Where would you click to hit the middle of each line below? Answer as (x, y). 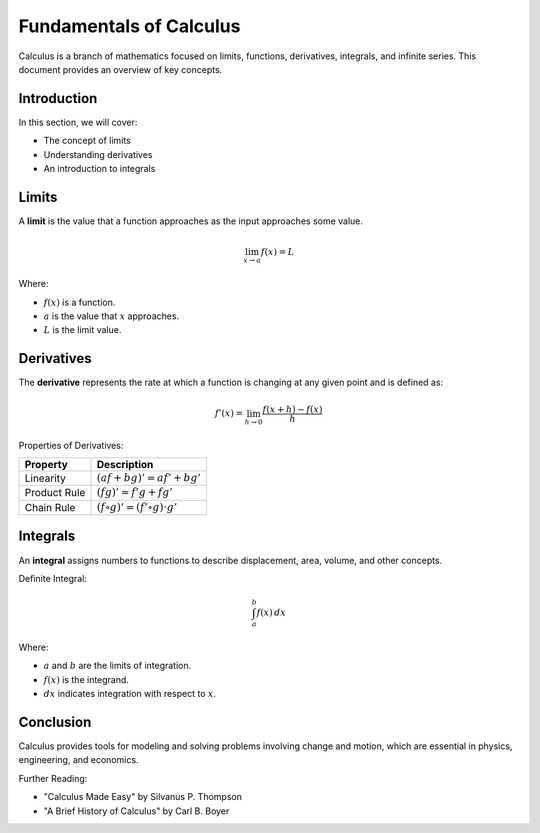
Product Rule (55, 493)
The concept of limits (87, 141)
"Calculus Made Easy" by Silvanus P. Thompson (142, 797)
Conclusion (55, 721)
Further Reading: (53, 778)
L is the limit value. (82, 330)
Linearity (45, 478)
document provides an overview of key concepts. (120, 69)
